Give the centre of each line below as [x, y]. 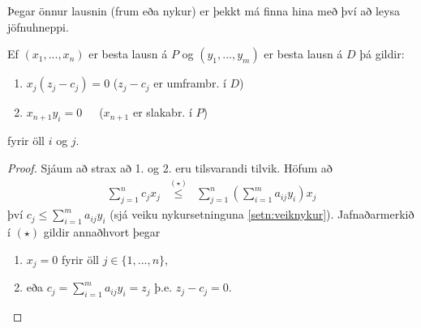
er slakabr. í [162, 112]
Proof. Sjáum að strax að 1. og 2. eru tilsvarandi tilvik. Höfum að [170, 167]
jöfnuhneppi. [38, 26]
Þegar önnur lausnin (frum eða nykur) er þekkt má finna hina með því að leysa [204, 11]
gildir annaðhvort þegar [102, 232]
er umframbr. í [190, 83]
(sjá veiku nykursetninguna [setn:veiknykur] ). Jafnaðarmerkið [262, 214]
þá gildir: [382, 54]
